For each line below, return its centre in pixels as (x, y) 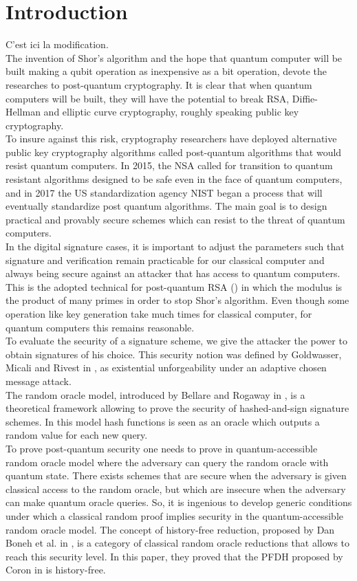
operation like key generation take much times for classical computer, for (159, 314)
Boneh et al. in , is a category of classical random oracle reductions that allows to (178, 543)
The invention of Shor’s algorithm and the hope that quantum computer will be (174, 57)
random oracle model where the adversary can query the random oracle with (167, 462)
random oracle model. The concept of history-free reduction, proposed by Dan (170, 529)
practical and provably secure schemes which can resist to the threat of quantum (175, 219)
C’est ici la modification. (57, 44)
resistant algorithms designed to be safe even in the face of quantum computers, (174, 179)
